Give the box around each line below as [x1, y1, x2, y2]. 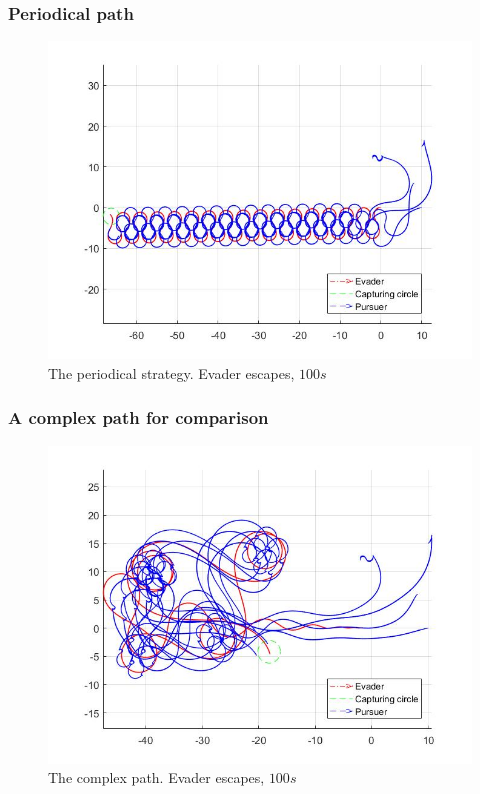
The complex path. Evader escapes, [48, 767, 265, 788]
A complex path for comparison [8, 405, 269, 430]
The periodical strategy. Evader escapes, [48, 362, 295, 383]
